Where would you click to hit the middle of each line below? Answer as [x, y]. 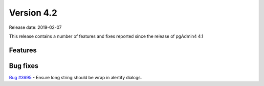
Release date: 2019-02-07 [35, 27]
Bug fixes [24, 66]
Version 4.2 [33, 13]
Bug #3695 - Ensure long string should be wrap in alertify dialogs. [76, 77]
